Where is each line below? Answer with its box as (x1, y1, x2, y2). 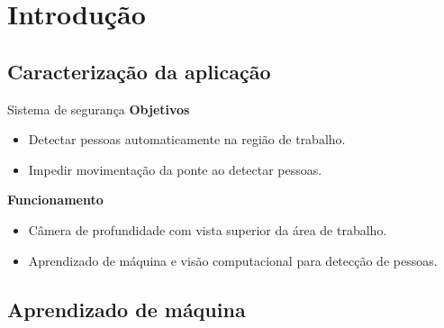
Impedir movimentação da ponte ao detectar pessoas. (28, 159, 322, 178)
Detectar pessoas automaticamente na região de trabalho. (28, 130, 346, 149)
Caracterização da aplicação (7, 57, 271, 85)
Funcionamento (7, 190, 104, 209)
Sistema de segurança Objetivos (7, 99, 190, 118)
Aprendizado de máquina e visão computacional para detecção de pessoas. (28, 251, 438, 269)
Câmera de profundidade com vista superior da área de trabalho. (28, 220, 387, 239)
